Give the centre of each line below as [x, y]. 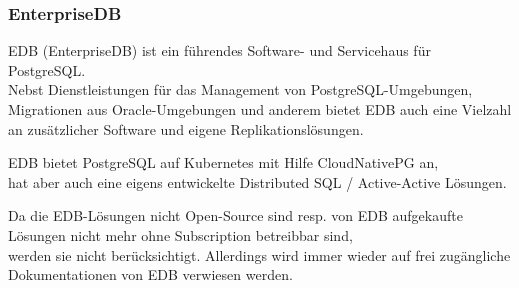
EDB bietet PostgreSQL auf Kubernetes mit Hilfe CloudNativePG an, [223, 162]
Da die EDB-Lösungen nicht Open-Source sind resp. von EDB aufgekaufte [235, 215]
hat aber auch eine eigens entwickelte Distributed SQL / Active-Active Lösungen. [257, 181]
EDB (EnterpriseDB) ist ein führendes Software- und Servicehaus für [219, 50]
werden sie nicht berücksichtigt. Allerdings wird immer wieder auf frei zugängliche [259, 254]
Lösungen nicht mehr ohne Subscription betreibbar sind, [180, 234]
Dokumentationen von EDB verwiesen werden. [150, 274]
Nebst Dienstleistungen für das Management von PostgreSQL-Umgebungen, [240, 89]
